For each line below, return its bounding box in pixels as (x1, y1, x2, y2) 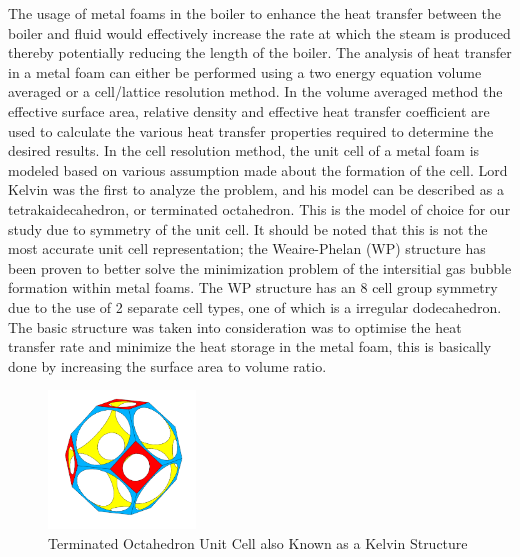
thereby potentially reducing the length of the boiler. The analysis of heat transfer (8, 42, 512, 63)
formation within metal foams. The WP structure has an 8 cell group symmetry (8, 277, 498, 298)
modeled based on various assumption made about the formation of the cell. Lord (8, 159, 508, 180)
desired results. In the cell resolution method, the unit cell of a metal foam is (8, 140, 480, 161)
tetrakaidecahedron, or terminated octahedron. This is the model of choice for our (8, 198, 511, 219)
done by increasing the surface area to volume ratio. (8, 355, 327, 376)
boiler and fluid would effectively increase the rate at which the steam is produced (8, 22, 511, 43)
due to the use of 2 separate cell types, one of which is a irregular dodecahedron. (8, 296, 502, 317)
